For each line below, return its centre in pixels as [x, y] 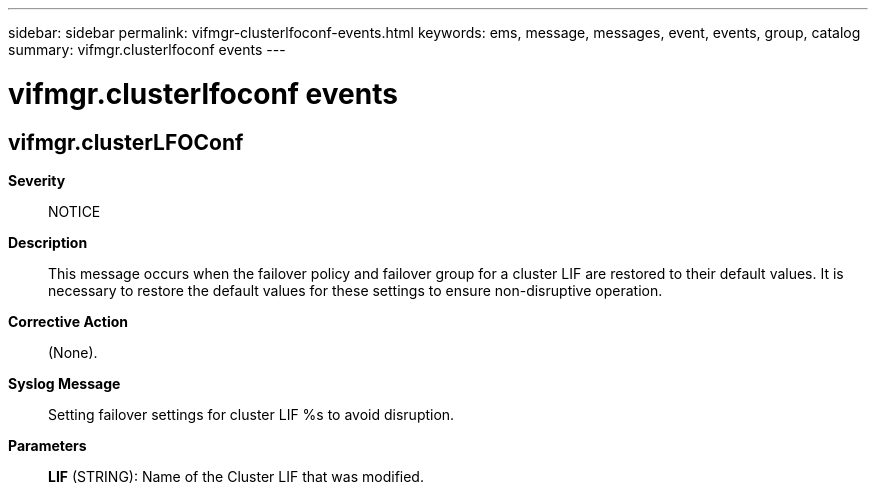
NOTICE [74, 211]
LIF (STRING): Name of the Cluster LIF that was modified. [236, 476]
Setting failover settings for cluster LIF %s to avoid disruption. [251, 414]
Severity [37, 180]
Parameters [47, 445]
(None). [73, 352]
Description [48, 242]
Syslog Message [64, 383]
